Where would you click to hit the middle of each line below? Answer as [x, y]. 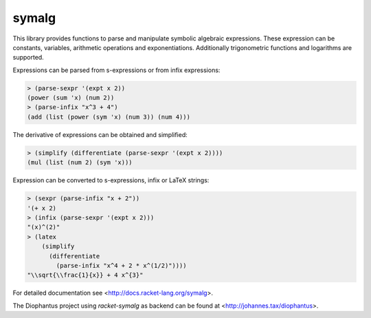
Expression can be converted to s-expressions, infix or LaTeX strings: [111, 180]
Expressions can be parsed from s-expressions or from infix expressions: [116, 70]
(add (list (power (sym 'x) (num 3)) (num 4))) [109, 117]
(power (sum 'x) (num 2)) [71, 98]
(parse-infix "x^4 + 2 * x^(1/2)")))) [121, 265]
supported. [28, 58]
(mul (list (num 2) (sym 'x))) [80, 162]
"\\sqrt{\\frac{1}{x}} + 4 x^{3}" [85, 275]
